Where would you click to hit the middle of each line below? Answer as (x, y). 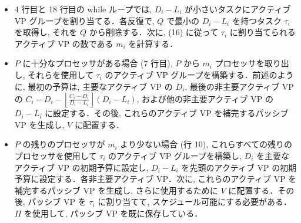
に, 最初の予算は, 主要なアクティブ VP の (93, 86)
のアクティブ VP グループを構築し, (175, 155)
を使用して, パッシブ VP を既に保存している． (113, 213)
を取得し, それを (46, 32)
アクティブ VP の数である (64, 43)
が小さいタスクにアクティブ (238, 9)
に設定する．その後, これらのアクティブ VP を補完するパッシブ (167, 113)
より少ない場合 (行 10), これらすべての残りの (206, 144)
